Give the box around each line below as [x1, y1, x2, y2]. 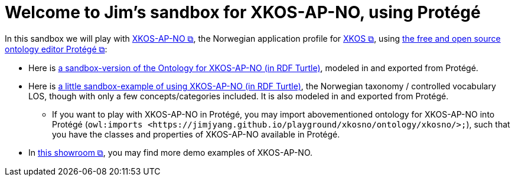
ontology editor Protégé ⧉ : [5, 43, 107, 54]
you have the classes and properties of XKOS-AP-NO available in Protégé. [52, 129, 340, 139]
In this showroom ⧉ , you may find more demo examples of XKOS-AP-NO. [28, 147, 313, 157]
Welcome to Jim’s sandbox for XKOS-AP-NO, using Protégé [5, 2, 481, 22]
